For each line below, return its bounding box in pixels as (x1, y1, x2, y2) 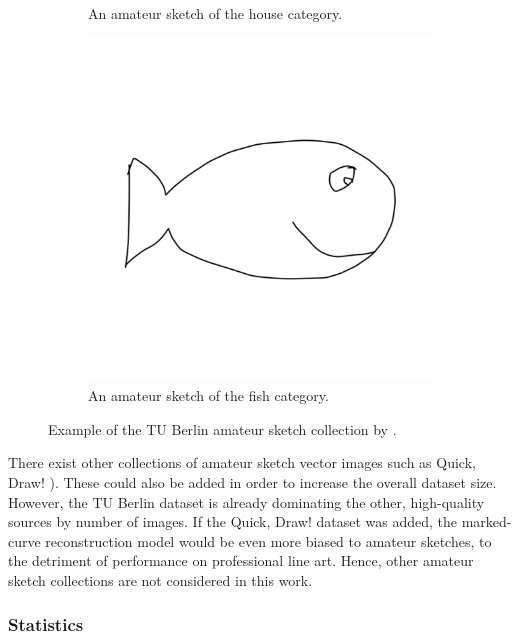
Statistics (8, 612, 84, 637)
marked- (461, 511, 512, 532)
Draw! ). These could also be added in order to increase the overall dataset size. (8, 471, 497, 492)
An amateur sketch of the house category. (88, 3, 343, 23)
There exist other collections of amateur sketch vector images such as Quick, (8, 452, 476, 473)
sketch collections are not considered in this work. (8, 569, 313, 590)
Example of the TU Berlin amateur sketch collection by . (48, 418, 397, 439)
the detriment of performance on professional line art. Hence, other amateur (8, 550, 474, 571)
